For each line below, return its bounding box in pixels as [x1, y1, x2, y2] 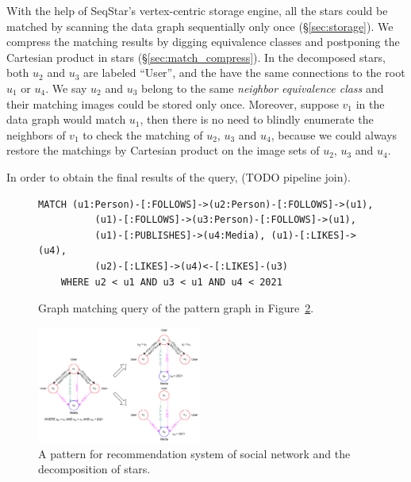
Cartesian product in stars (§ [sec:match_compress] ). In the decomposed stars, [6, 48, 386, 65]
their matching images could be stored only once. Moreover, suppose [6, 95, 339, 112]
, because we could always [271, 126, 398, 143]
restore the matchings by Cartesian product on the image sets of [6, 142, 320, 159]
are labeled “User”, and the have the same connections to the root [83, 64, 405, 81]
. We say [45, 79, 87, 96]
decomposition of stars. [38, 461, 151, 477]
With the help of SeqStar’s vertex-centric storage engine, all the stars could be [6, 2, 388, 18]
